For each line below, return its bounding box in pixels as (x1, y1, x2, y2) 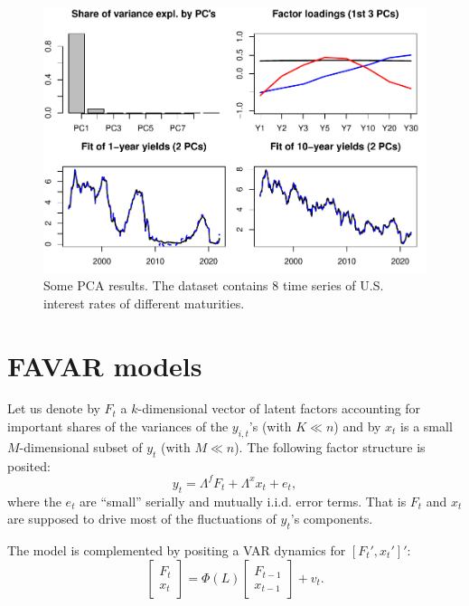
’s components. (290, 509, 373, 528)
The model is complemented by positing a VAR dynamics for (7, 540, 346, 559)
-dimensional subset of (19, 437, 143, 456)
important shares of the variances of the (7, 417, 229, 436)
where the (7, 491, 61, 510)
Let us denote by (7, 399, 100, 418)
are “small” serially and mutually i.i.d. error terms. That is (80, 491, 407, 510)
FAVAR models (7, 346, 202, 383)
